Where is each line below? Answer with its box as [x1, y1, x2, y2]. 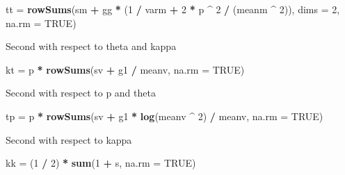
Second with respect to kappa [6, 132, 132, 147]
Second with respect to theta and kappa [6, 39, 177, 53]
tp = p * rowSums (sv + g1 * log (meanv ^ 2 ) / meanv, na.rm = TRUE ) [6, 108, 323, 123]
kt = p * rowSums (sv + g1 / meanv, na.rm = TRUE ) [6, 62, 245, 76]
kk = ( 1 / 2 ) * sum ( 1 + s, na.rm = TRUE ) [6, 156, 196, 170]
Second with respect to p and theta [6, 85, 156, 100]
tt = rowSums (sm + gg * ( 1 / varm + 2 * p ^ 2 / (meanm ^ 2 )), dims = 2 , [6, 2, 340, 16]
